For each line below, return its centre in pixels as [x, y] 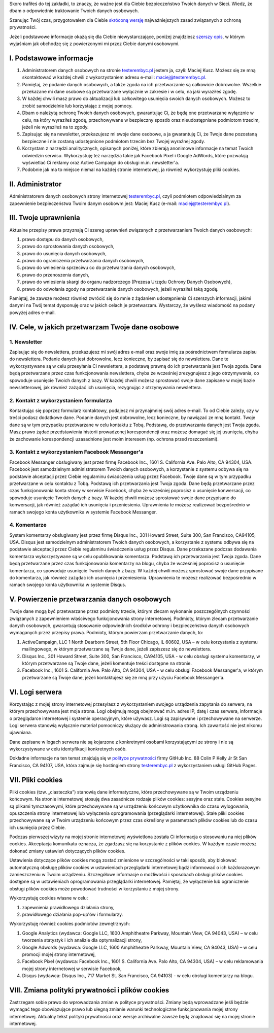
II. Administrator [36, 184]
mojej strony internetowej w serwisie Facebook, [72, 969]
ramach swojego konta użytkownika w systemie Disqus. [68, 585]
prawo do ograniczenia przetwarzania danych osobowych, [83, 261]
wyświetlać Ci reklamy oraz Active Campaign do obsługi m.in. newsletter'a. [101, 162]
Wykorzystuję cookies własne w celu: [49, 898]
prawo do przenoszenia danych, [56, 274]
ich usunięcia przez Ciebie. [38, 828]
